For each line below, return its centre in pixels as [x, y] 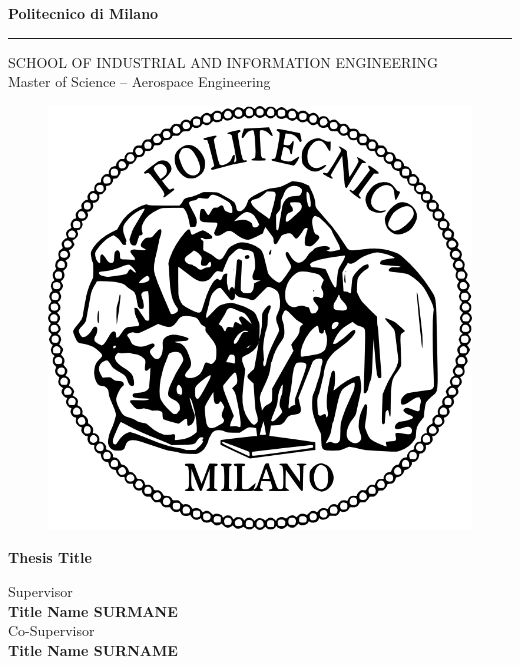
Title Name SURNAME [93, 649]
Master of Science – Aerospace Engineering [139, 81]
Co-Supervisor [51, 630]
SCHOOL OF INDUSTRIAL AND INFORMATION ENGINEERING [223, 61]
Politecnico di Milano [83, 13]
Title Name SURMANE [93, 610]
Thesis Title [50, 557]
